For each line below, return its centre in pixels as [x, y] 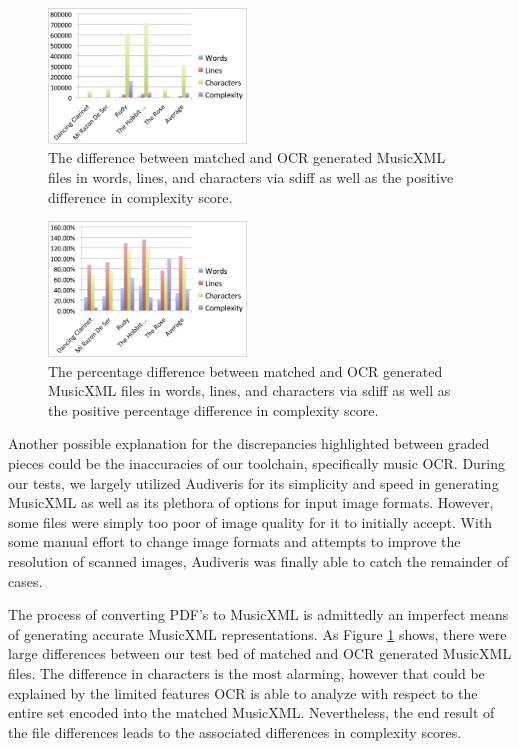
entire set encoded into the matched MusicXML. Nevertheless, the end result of [251, 712]
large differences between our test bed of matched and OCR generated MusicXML [260, 653]
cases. [25, 580]
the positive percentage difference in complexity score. [213, 409]
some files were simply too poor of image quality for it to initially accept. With [250, 521]
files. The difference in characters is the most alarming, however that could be [246, 672]
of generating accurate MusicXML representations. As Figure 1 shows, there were [257, 633]
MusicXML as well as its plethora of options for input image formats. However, [251, 502]
